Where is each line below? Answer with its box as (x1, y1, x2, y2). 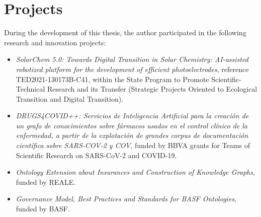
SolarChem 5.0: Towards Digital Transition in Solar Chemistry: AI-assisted (16, 54, 248, 64)
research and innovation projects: (4, 37, 106, 47)
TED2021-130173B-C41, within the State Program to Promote (16, 74, 209, 84)
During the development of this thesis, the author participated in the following (4, 27, 246, 38)
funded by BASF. (16, 203, 70, 214)
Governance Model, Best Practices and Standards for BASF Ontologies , (16, 193, 236, 204)
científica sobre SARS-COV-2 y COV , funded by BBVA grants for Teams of (16, 140, 250, 151)
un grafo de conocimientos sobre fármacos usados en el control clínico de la (16, 120, 247, 130)
